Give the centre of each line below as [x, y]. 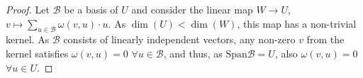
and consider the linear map [192, 9]
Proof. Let [28, 9]
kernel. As [28, 39]
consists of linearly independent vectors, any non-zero [179, 39]
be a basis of [91, 9]
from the [325, 39]
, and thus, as [193, 53]
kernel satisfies [37, 53]
